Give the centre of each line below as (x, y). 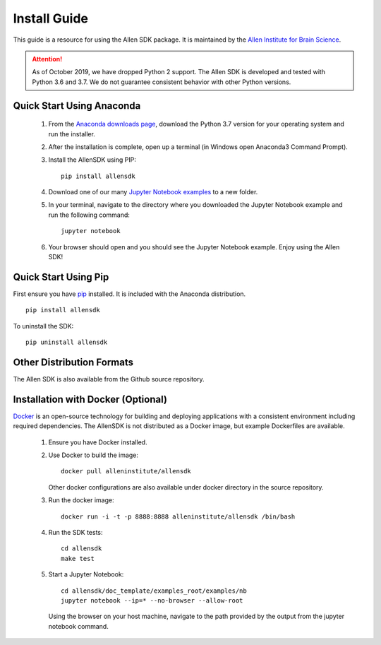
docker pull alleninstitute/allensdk (126, 471)
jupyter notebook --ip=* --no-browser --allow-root (152, 600)
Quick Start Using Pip (61, 277)
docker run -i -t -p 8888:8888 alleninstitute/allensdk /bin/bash (178, 516)
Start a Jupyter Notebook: (86, 574)
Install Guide (50, 18)
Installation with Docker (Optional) (90, 399)
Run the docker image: (81, 500)
